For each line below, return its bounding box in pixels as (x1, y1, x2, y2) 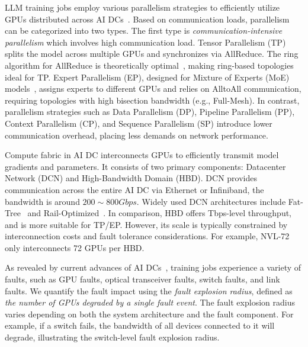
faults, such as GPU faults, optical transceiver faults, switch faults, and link (5, 273, 280, 285)
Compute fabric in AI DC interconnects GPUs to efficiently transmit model (5, 149, 279, 161)
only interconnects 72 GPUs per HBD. (5, 241, 145, 253)
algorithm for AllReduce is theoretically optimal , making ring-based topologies (5, 59, 294, 71)
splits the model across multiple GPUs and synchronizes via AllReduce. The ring (5, 47, 299, 60)
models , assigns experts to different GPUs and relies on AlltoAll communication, (5, 82, 301, 95)
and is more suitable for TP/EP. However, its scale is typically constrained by (5, 218, 288, 230)
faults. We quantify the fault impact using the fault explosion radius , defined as (5, 284, 293, 297)
